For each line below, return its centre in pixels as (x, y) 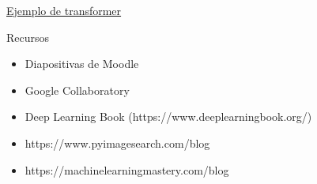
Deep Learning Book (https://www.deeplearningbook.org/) (168, 116)
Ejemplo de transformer (64, 10)
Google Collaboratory (77, 90)
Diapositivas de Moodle (82, 64)
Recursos (28, 37)
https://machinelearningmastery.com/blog (127, 169)
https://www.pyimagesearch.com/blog (117, 143)
